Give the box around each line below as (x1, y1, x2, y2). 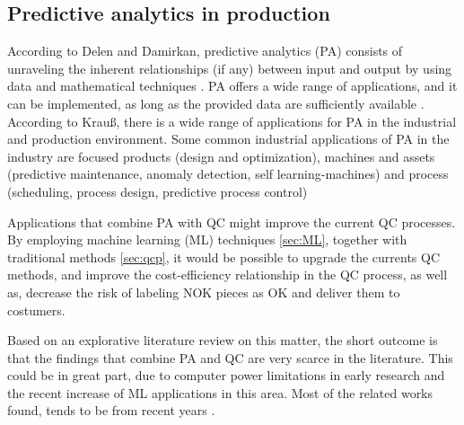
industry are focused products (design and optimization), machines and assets (7, 146, 435, 165)
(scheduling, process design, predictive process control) (7, 182, 308, 200)
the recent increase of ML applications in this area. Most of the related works (7, 383, 433, 402)
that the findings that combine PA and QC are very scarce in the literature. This (7, 348, 453, 367)
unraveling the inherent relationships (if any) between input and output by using (7, 58, 452, 77)
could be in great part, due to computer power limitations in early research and (7, 366, 445, 385)
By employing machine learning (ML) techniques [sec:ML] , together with (7, 230, 407, 249)
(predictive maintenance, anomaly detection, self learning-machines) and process (7, 164, 449, 183)
